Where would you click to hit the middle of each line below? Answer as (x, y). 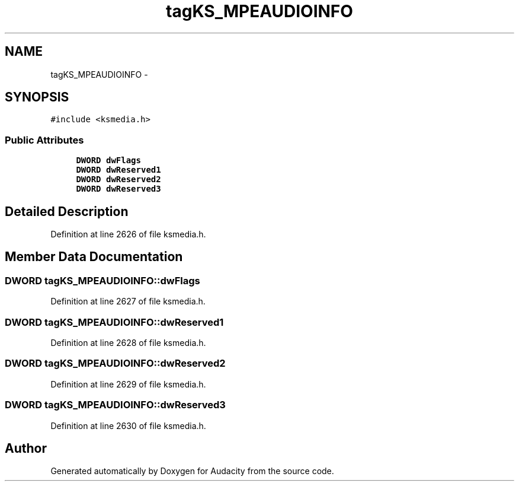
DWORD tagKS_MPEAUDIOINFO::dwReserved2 (115, 363)
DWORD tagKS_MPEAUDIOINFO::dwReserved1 (114, 322)
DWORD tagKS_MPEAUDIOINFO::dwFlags (102, 280)
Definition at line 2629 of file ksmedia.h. (128, 384)
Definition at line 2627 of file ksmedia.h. (128, 301)
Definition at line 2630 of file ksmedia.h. (128, 425)
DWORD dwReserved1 (118, 170)
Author (26, 448)
